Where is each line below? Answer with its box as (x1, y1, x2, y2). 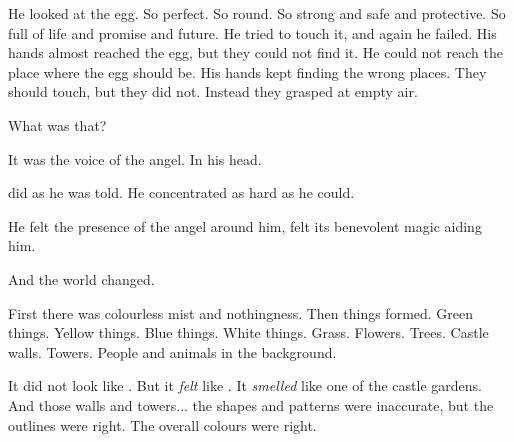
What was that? (8, 114, 107, 135)
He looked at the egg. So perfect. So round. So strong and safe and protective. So (8, 3, 506, 23)
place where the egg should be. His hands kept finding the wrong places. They (8, 61, 487, 82)
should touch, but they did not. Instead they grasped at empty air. (8, 81, 418, 102)
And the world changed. (8, 268, 155, 289)
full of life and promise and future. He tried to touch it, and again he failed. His (8, 22, 497, 43)
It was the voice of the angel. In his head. (8, 148, 262, 169)
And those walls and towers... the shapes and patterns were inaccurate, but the (8, 394, 494, 415)
